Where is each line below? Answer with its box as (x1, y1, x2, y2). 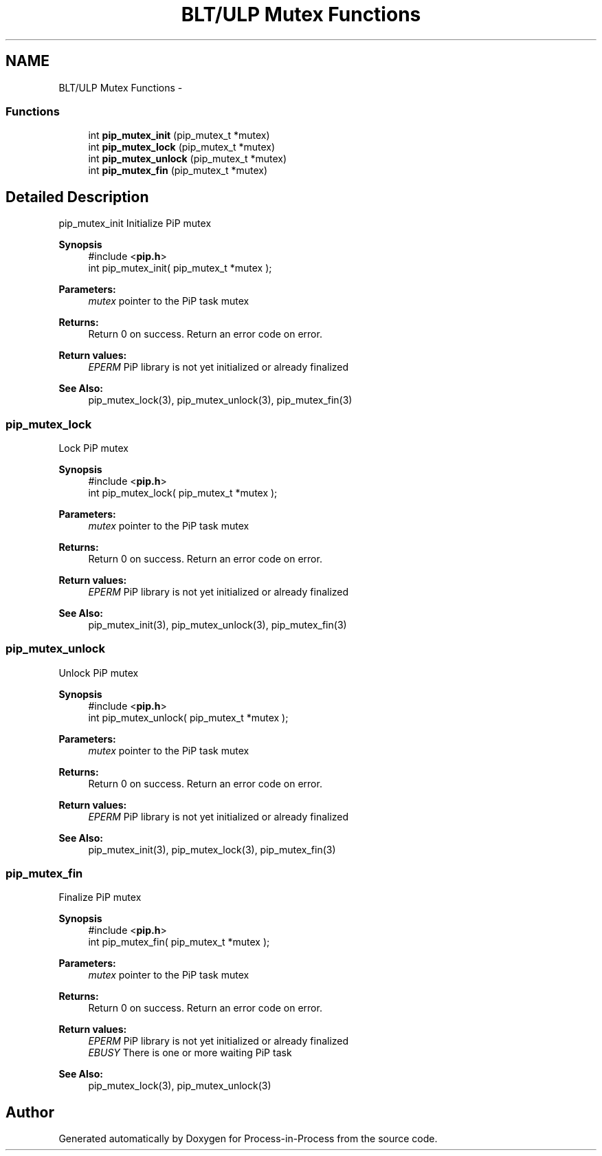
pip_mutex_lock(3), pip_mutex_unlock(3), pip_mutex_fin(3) (88, 394, 353, 406)
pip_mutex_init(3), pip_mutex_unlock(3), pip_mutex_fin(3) (88, 618, 347, 631)
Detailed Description (5, 188, 149, 206)
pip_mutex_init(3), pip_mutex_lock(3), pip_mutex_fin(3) (88, 843, 336, 855)
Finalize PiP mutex (58, 891, 142, 904)
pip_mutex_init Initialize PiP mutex (58, 217, 212, 230)
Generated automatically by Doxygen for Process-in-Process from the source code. (58, 1133, 438, 1145)
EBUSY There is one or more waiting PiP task (88, 1047, 292, 1059)
